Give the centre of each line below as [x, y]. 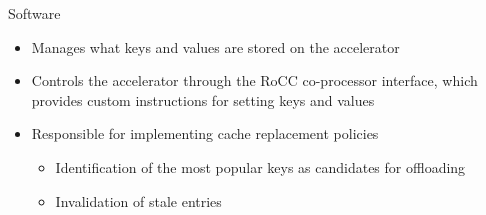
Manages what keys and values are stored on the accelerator [215, 46]
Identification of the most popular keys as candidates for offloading [260, 166]
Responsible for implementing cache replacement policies [205, 133]
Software [34, 13]
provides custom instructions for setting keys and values [203, 99]
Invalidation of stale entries [138, 200]
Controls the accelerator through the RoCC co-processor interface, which [254, 80]
